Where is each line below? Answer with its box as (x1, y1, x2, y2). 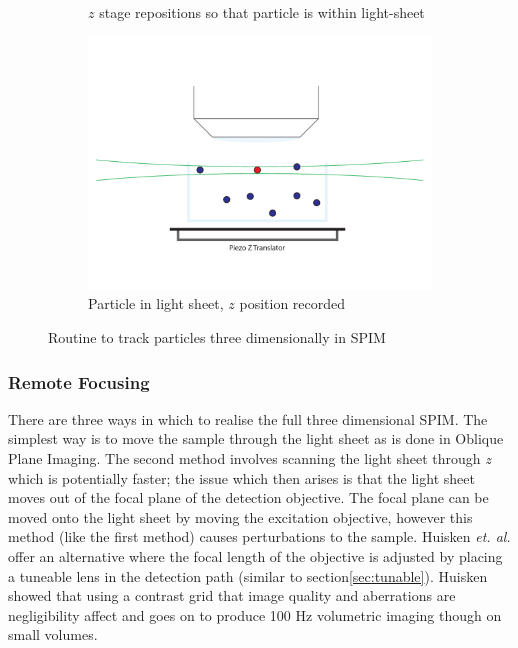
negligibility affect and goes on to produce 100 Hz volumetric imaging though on (8, 604, 502, 625)
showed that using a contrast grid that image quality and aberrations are (8, 585, 456, 606)
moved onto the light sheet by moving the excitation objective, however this (8, 506, 473, 527)
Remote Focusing (8, 369, 150, 394)
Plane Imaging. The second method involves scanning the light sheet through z (8, 448, 492, 469)
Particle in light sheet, (88, 293, 224, 314)
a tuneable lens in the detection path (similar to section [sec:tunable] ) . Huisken (8, 565, 488, 586)
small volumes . (8, 624, 98, 645)
